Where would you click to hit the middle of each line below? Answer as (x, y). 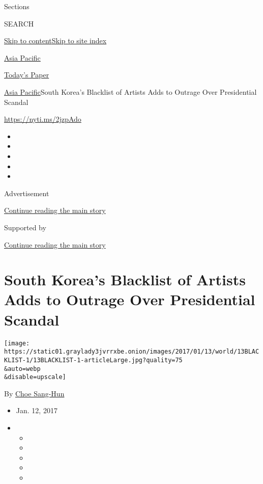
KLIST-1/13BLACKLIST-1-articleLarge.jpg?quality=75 (93, 360)
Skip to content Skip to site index (55, 41)
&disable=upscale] (35, 377)
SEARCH (19, 23)
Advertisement (27, 193)
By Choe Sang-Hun (34, 393)
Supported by (25, 227)
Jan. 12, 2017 (37, 410)
